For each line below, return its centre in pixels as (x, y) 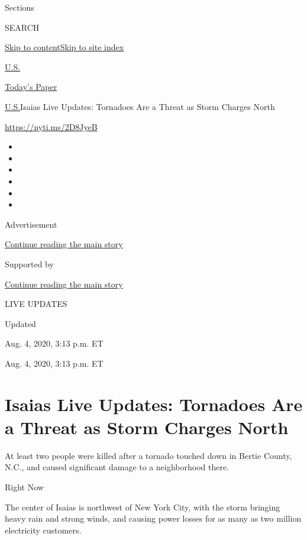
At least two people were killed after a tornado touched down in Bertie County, (148, 455)
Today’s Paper (31, 87)
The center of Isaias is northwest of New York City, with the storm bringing (143, 507)
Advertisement (31, 224)
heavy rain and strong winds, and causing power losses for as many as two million (153, 518)
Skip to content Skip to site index (64, 47)
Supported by (29, 263)
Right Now (24, 486)
